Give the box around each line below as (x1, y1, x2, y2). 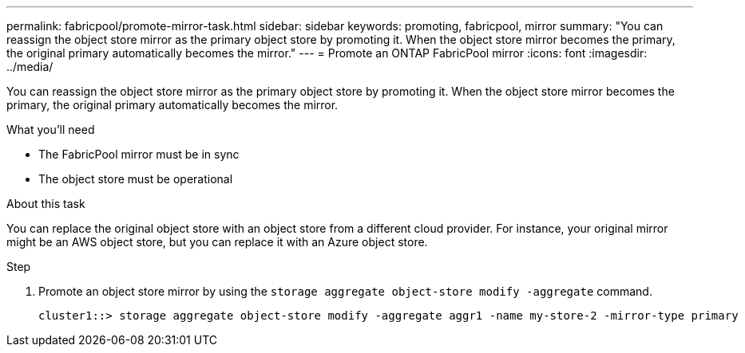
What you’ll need (6, 123, 95, 136)
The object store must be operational (38, 172, 233, 186)
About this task (6, 197, 85, 210)
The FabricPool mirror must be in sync (38, 147, 240, 161)
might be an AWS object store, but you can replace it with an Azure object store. (6, 235, 428, 249)
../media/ (6, 60, 53, 73)
